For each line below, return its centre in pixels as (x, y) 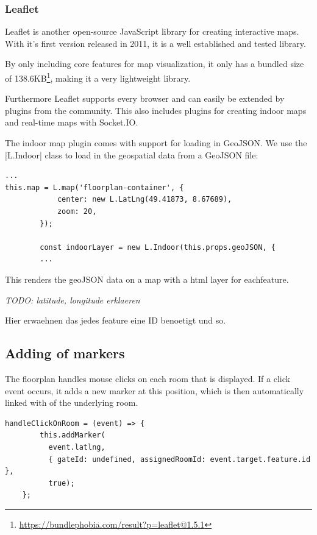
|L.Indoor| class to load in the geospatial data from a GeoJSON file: (132, 154)
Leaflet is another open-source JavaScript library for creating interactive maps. (152, 31)
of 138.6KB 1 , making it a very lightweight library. (98, 77)
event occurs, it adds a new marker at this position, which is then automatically (155, 390)
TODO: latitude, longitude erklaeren (73, 299)
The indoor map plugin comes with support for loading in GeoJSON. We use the (156, 143)
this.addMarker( (73, 435)
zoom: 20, (77, 211)
